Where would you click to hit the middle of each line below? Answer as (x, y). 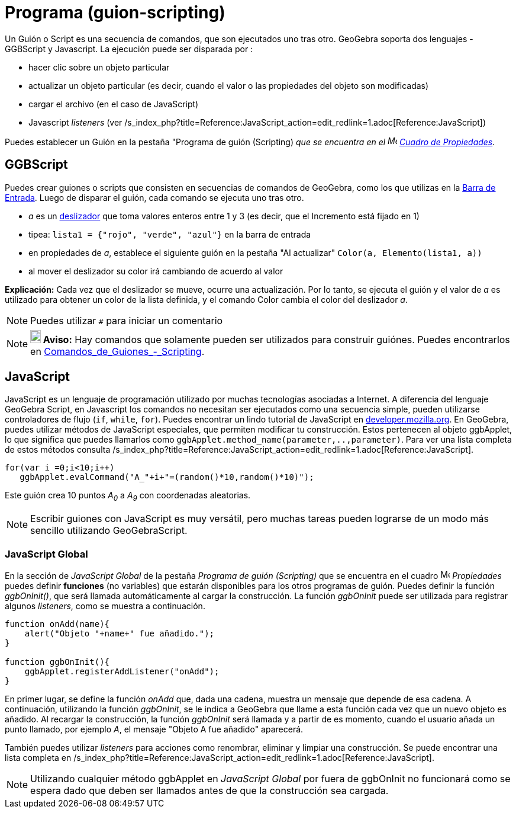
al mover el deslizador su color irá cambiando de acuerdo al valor (156, 271)
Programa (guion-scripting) (115, 12)
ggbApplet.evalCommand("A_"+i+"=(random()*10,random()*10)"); (167, 477)
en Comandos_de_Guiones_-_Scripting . (117, 351)
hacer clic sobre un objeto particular (99, 67)
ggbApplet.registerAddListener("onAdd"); (122, 671)
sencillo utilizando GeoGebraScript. (109, 531)
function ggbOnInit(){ (57, 662)
